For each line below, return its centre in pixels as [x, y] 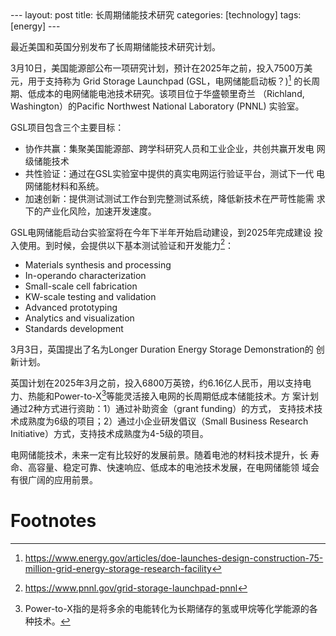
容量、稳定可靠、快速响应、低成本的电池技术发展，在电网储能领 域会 [178, 467]
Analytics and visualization [79, 318]
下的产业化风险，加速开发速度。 [90, 211]
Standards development [74, 329]
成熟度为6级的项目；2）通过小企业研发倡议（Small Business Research [163, 421]
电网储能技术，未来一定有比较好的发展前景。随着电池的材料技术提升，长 [159, 454]
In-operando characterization [85, 276]
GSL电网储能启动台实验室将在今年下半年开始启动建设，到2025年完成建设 [161, 232]
